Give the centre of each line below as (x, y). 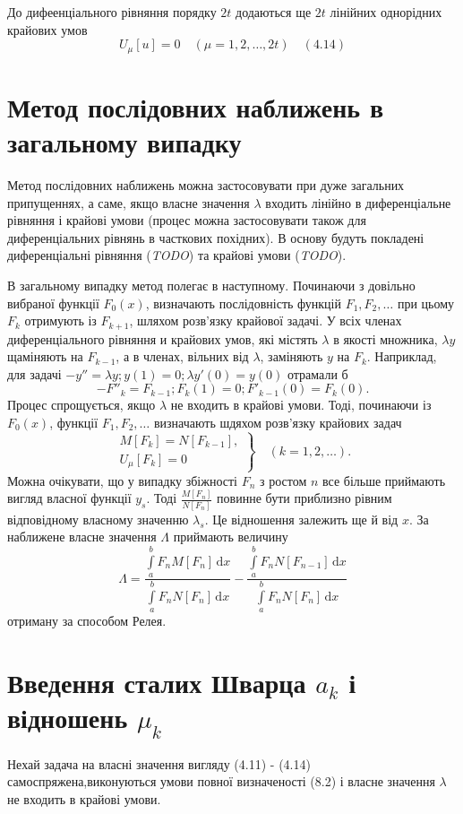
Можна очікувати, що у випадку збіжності (122, 480)
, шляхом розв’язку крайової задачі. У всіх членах (266, 320)
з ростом (283, 480)
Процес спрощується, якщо (81, 405)
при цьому (426, 303)
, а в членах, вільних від (182, 356)
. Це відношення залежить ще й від (301, 519)
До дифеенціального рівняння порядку (112, 12)
